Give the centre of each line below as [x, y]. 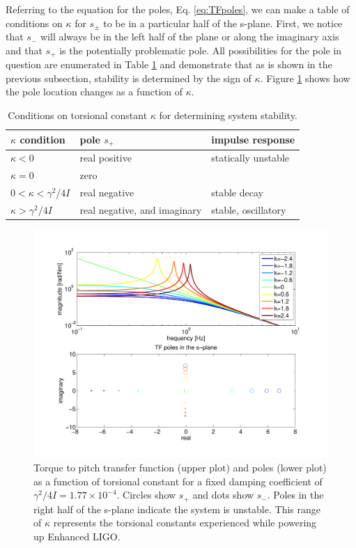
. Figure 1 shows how [305, 78]
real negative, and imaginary [141, 209]
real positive [106, 158]
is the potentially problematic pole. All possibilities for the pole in [201, 50]
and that [24, 50]
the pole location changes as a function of [94, 92]
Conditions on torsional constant [78, 115]
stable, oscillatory [249, 209]
